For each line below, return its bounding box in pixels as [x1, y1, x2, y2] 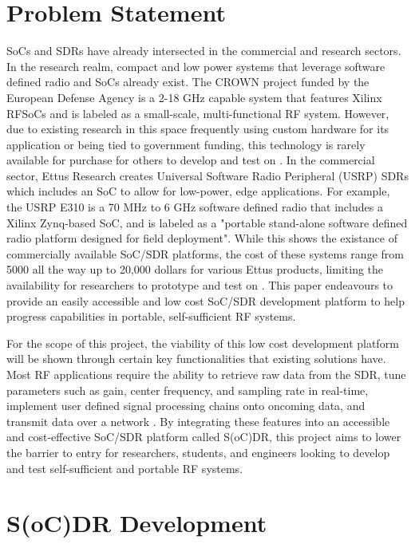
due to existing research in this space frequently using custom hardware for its [6, 120, 389, 137]
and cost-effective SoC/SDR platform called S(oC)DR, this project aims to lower [6, 428, 401, 445]
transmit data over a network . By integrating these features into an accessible [6, 412, 390, 429]
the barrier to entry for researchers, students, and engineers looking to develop [6, 443, 390, 460]
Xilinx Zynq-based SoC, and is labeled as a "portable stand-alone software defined [6, 214, 408, 231]
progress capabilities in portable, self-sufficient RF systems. [6, 308, 296, 325]
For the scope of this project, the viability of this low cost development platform [6, 334, 399, 351]
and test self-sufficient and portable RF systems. [6, 459, 243, 476]
